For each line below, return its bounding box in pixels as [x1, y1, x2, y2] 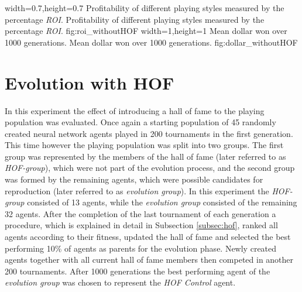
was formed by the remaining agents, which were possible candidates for [5, 173, 263, 185]
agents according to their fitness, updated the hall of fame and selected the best [5, 231, 291, 243]
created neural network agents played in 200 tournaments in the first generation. [5, 127, 293, 139]
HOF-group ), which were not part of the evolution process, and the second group [5, 162, 295, 174]
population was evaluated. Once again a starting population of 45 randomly [5, 116, 276, 128]
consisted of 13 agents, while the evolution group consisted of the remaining [27, 196, 297, 208]
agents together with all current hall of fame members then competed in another [5, 253, 294, 266]
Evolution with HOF [5, 70, 174, 94]
